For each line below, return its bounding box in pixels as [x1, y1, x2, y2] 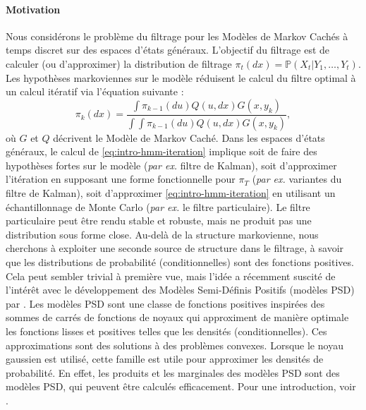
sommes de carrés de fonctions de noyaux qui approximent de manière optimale [6, 310, 349, 325]
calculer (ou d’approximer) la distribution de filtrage [6, 56, 232, 71]
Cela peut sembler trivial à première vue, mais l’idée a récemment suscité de [6, 268, 336, 283]
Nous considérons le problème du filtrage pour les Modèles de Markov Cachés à [6, 28, 348, 43]
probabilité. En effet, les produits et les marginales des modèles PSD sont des [6, 365, 340, 380]
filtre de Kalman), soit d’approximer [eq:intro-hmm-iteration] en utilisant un [6, 186, 336, 200]
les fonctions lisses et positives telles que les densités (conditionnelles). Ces [6, 323, 327, 338]
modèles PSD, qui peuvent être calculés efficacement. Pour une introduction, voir [6, 379, 356, 394]
